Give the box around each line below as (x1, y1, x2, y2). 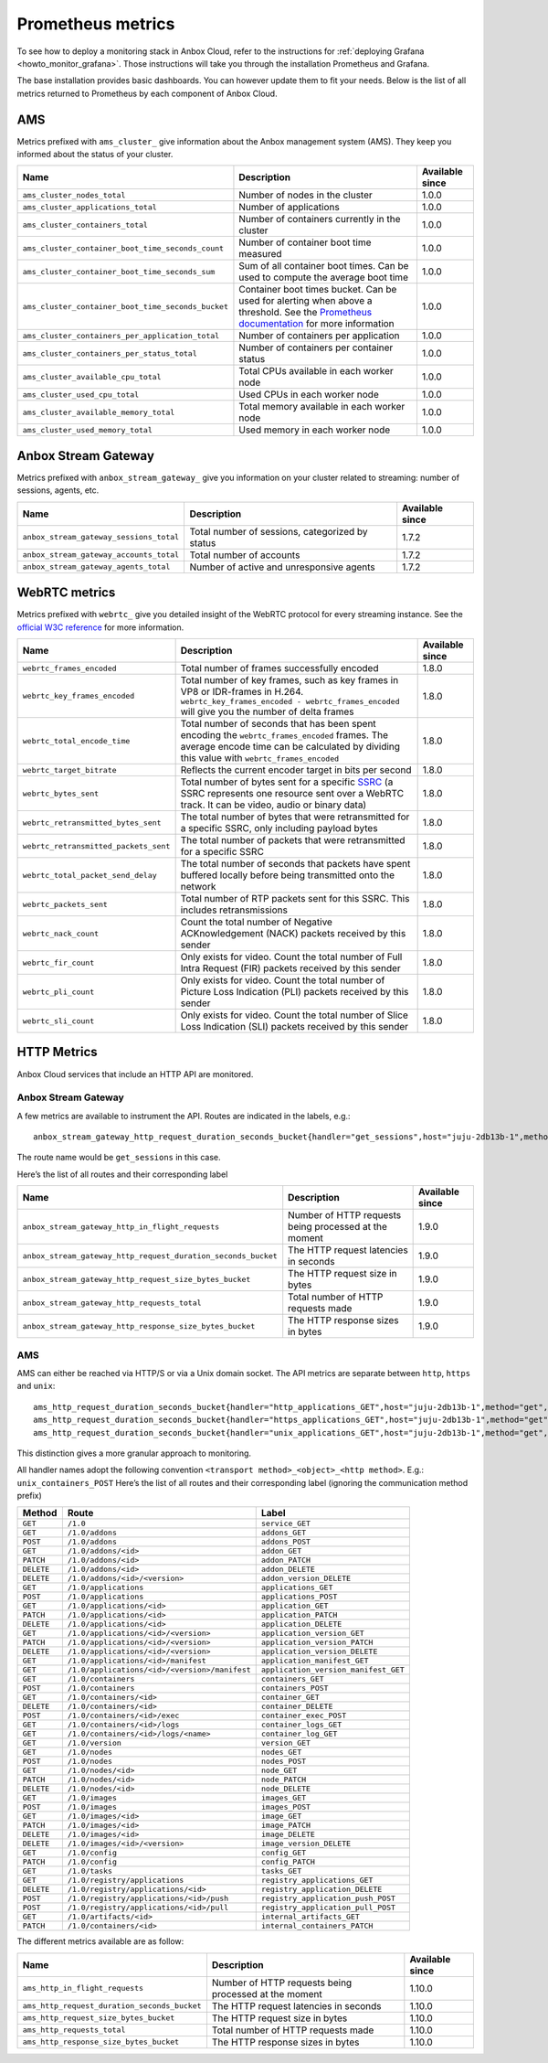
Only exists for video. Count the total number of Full (180, 951, 403, 963)
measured (238, 248, 282, 261)
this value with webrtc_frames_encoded (180, 752, 340, 764)
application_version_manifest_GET (260, 1665, 406, 1675)
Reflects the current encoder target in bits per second (180, 764, 412, 776)
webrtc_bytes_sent (22, 788, 100, 798)
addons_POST (260, 1537, 311, 1547)
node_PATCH (260, 1775, 307, 1785)
